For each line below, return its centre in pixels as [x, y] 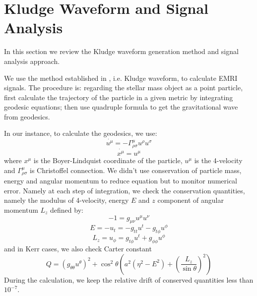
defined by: [67, 209]
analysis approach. [32, 61]
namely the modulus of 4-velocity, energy [66, 200]
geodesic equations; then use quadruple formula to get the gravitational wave [121, 107]
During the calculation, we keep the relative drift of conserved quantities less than [129, 279]
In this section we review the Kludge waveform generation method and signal [121, 51]
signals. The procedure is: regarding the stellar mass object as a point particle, [124, 88]
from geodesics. [27, 116]
